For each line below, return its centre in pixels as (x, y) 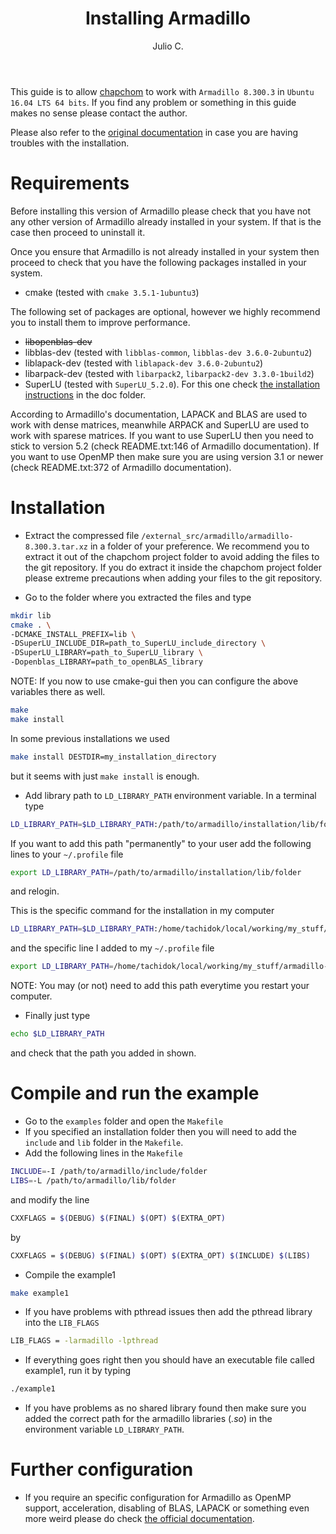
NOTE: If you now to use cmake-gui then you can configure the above (154, 681)
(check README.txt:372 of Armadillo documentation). (121, 467)
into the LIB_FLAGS (62, 1323)
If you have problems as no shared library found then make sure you (165, 1408)
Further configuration (102, 1469)
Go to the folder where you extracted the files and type (138, 597)
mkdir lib (31, 615)
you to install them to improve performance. (100, 322)
